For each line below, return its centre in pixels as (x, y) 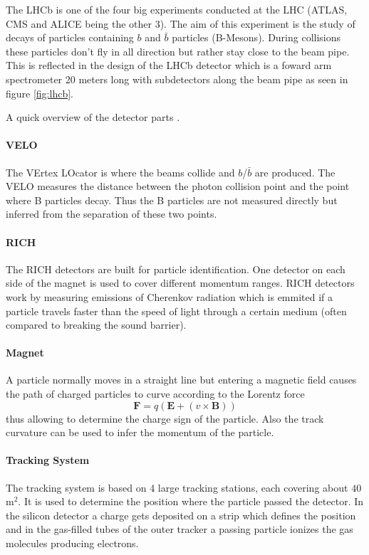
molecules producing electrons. (72, 543)
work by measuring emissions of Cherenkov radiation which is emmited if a (170, 296)
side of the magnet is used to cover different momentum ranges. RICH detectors (180, 283)
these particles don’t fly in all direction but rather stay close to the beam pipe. (178, 51)
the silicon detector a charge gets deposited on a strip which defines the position (181, 515)
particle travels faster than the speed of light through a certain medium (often (176, 311)
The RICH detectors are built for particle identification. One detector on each (176, 269)
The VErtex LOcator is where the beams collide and (120, 172)
